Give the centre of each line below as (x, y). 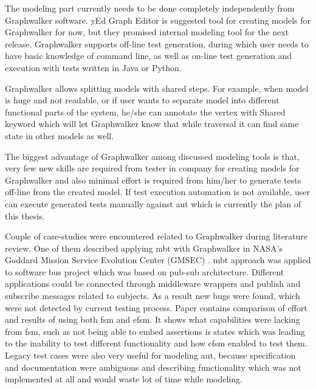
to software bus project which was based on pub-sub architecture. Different (145, 271)
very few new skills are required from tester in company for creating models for (152, 168)
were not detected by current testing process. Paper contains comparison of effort (156, 307)
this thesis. (25, 215)
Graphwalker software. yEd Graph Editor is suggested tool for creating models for (158, 20)
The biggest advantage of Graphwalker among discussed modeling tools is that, (152, 156)
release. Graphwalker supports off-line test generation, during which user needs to (157, 43)
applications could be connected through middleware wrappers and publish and (153, 284)
